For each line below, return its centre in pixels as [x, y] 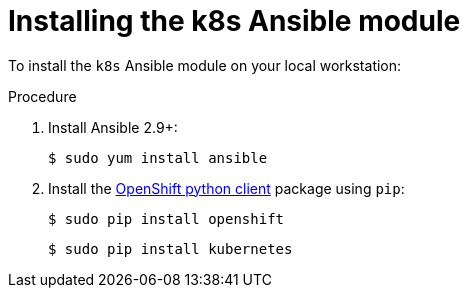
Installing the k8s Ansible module [234, 21]
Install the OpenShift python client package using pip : [226, 188]
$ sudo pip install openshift [166, 218]
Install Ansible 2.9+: [113, 127]
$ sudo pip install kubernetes [170, 248]
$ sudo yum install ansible [158, 157]
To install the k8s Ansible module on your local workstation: [205, 65]
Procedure [42, 96]
